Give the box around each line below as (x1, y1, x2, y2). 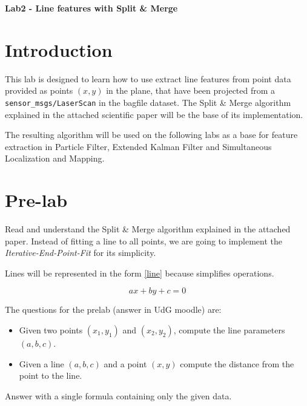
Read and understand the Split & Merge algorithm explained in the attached (5, 223, 291, 235)
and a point (104, 357, 147, 370)
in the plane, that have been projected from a (106, 84, 276, 97)
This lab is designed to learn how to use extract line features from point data (5, 72, 291, 85)
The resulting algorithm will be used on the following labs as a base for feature (5, 128, 298, 141)
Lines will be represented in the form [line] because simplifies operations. (5, 266, 274, 279)
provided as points (5, 84, 73, 97)
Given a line (19, 357, 64, 370)
